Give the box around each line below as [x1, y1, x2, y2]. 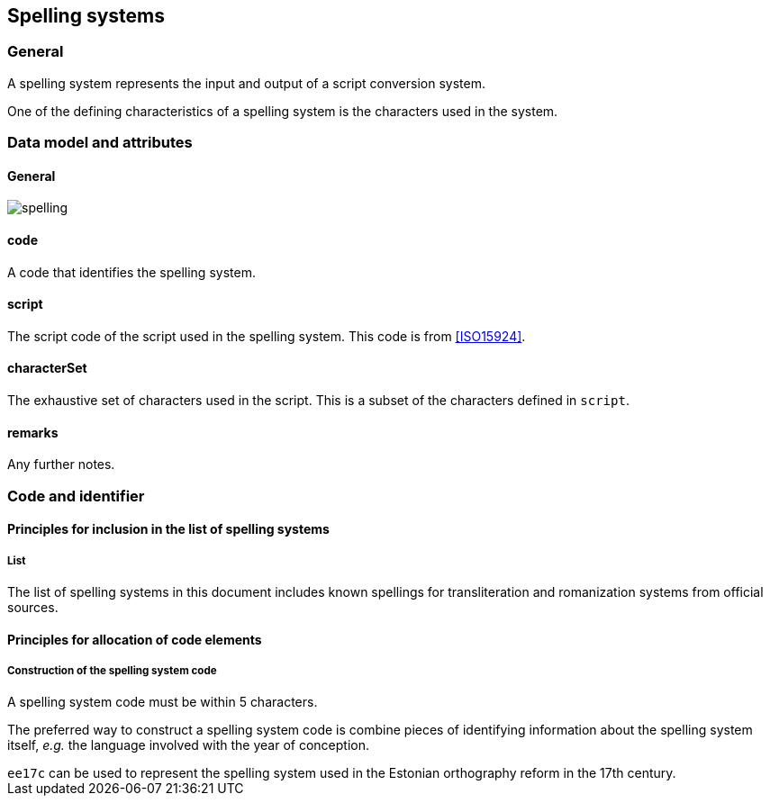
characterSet [7, 360, 87, 376]
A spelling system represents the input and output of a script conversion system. [7, 75, 485, 91]
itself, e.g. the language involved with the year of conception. [7, 737, 369, 753]
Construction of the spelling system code [7, 664, 217, 678]
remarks [7, 424, 59, 440]
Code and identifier [7, 486, 145, 505]
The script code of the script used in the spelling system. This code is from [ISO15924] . [7, 328, 526, 344]
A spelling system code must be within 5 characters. [7, 694, 318, 710]
